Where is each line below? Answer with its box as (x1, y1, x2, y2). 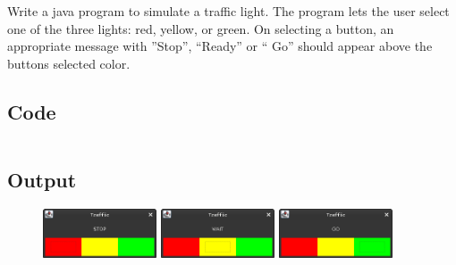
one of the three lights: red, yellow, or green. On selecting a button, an (7, 19, 394, 37)
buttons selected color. (7, 54, 131, 72)
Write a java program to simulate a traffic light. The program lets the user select (7, 2, 450, 20)
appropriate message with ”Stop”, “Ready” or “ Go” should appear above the (7, 37, 433, 55)
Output (7, 165, 77, 193)
